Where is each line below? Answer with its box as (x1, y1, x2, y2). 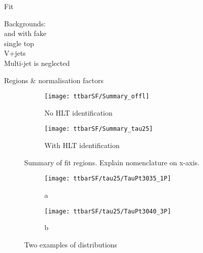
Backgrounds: (4, 18, 46, 28)
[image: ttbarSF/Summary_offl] (44, 93, 149, 100)
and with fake (4, 28, 46, 39)
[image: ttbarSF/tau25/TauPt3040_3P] (44, 207, 171, 215)
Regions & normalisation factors (4, 75, 104, 85)
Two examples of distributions (24, 239, 117, 249)
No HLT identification (44, 107, 113, 118)
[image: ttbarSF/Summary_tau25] (44, 125, 153, 133)
